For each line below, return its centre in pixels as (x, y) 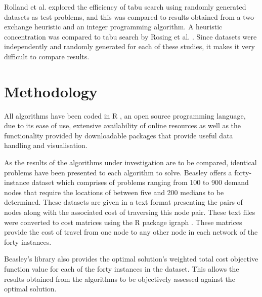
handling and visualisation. (46, 145)
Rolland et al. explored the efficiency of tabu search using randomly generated (125, 7)
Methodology (51, 91)
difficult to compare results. (47, 56)
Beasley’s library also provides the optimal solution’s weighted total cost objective (131, 259)
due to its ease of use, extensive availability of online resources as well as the (123, 125)
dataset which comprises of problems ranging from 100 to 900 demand (140, 182)
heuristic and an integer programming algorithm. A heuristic (128, 27)
